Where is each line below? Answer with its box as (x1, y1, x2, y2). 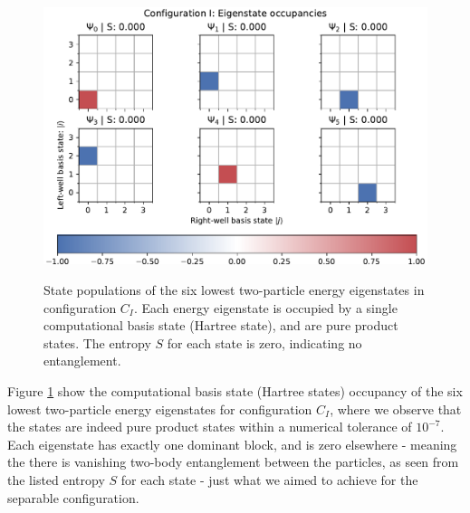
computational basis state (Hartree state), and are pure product (43, 316, 398, 335)
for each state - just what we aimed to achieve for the (120, 470, 418, 489)
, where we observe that (330, 399, 462, 418)
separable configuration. (7, 488, 139, 507)
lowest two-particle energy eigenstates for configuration (7, 399, 312, 418)
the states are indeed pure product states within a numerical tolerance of (7, 417, 412, 436)
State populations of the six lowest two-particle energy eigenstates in (43, 280, 425, 299)
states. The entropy (43, 333, 151, 352)
